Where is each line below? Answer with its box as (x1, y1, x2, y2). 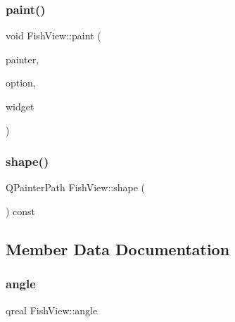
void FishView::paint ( (6, 28, 101, 43)
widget (6, 99, 34, 113)
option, (6, 75, 36, 90)
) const (6, 204, 36, 218)
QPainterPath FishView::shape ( (6, 180, 145, 195)
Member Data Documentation (6, 238, 230, 259)
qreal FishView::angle (6, 302, 98, 317)
